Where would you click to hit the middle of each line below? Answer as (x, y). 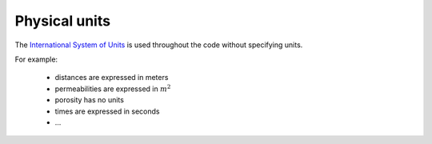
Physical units (63, 21)
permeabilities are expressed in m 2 (113, 88)
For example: (36, 59)
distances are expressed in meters (112, 78)
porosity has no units (89, 100)
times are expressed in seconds (107, 111)
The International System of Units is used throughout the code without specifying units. (159, 45)
